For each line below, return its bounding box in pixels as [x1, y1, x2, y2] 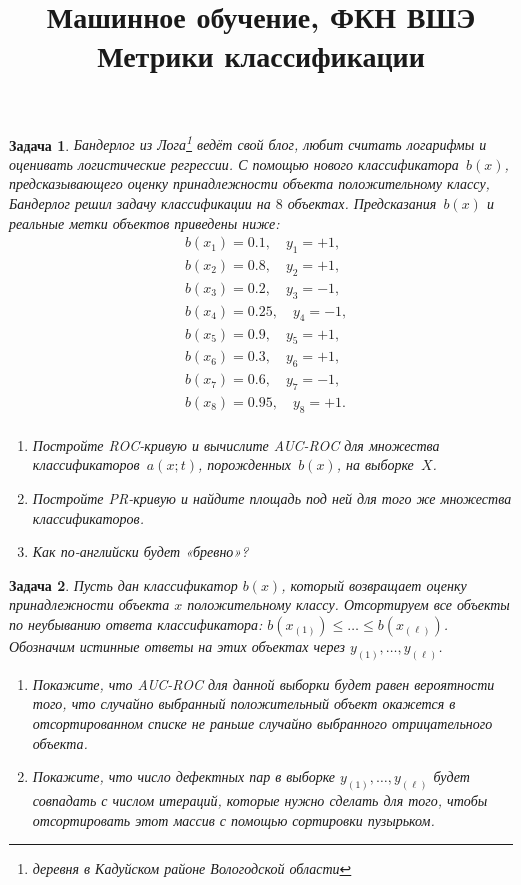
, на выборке [336, 454, 414, 475]
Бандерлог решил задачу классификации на [9, 193, 271, 213]
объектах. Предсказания [287, 193, 437, 213]
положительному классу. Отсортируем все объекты [187, 594, 510, 615]
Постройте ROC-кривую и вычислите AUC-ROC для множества [32, 434, 440, 455]
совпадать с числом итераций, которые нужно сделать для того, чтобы [32, 790, 488, 811]
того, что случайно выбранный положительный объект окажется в [32, 693, 456, 714]
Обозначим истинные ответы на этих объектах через [9, 636, 345, 656]
